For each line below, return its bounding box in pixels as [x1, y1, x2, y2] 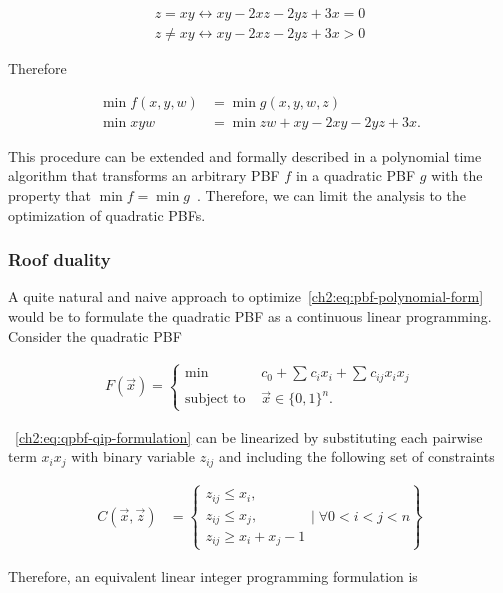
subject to [185, 392, 246, 407]
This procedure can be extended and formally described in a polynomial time [8, 145, 482, 166]
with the [431, 165, 483, 186]
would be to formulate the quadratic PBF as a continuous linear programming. [8, 305, 492, 326]
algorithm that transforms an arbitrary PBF [8, 165, 280, 186]
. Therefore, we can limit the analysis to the [197, 184, 466, 205]
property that [8, 184, 91, 205]
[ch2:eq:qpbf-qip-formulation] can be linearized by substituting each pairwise [15, 426, 483, 447]
